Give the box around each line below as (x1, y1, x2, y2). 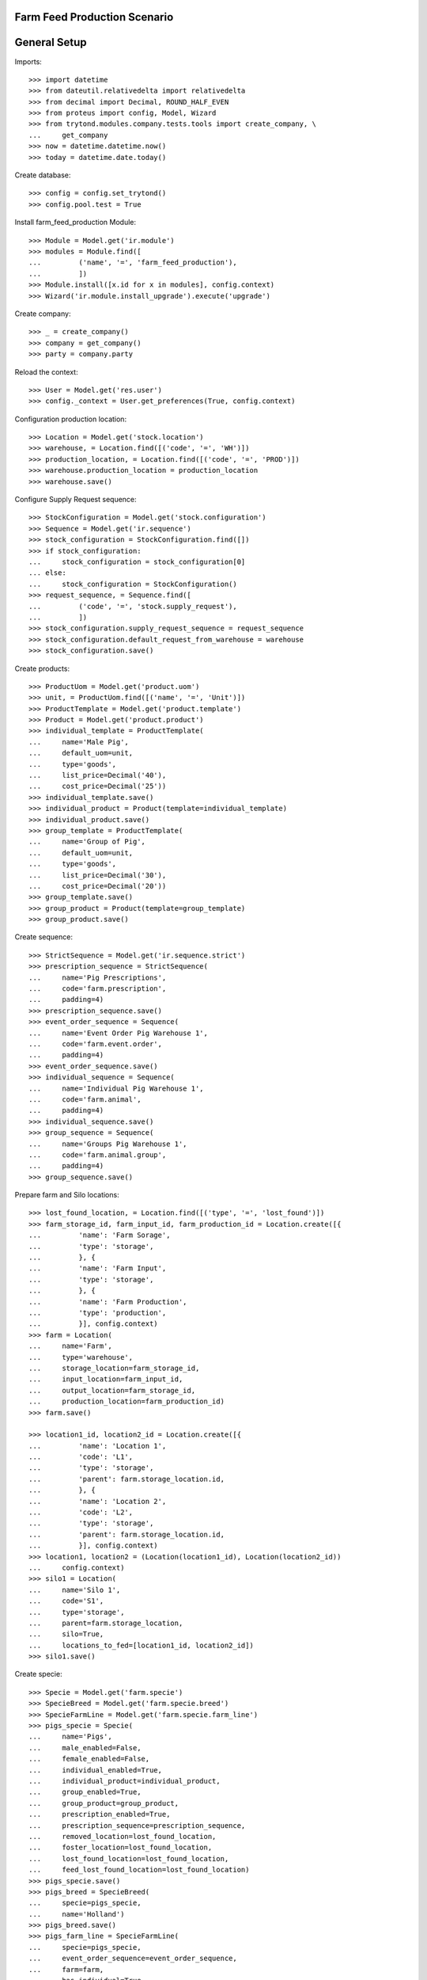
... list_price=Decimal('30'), (28, 870, 167, 879)
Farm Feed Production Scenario (14, 10, 174, 24)
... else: (28, 569, 66, 577)
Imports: (14, 56, 43, 67)
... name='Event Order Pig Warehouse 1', (28, 1028, 209, 1038)
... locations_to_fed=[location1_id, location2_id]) (28, 1640, 255, 1650)
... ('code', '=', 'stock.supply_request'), (28, 602, 237, 611)
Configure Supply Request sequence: (14, 495, 138, 505)
